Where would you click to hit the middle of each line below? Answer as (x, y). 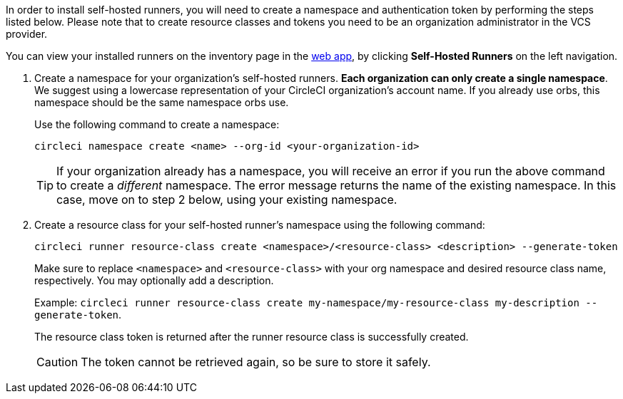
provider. (27, 34)
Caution (57, 362)
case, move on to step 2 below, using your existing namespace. (227, 199)
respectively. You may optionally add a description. (154, 280)
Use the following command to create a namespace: (157, 124)
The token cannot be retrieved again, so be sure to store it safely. (256, 362)
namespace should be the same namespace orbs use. (162, 102)
